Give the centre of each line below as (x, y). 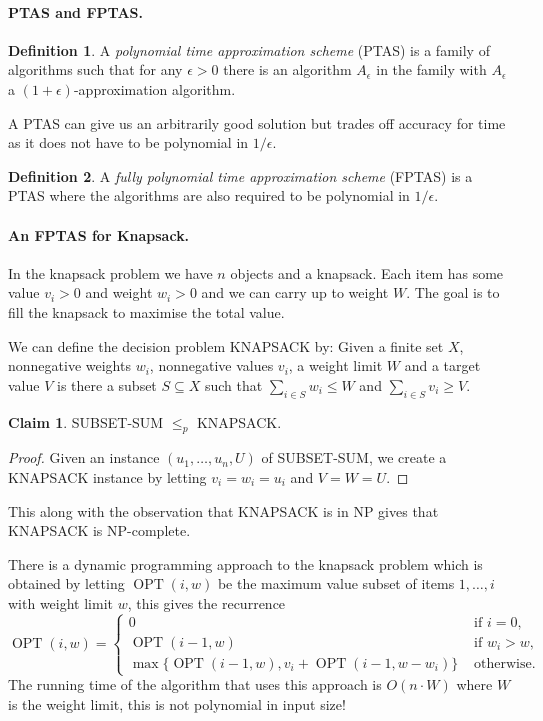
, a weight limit (335, 365)
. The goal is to (453, 292)
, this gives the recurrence (206, 602)
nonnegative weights (69, 365)
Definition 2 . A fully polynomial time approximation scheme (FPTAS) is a (240, 175)
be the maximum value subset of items (336, 583)
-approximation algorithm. (154, 88)
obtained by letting (66, 583)
